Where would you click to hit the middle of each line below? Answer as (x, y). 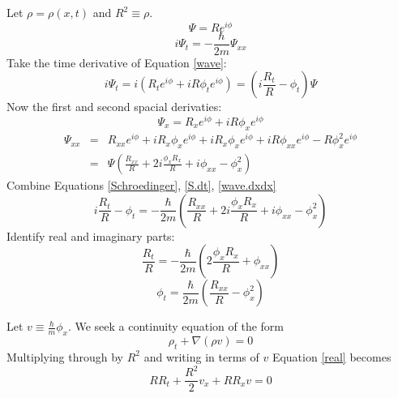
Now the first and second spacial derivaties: (114, 107)
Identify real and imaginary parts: (91, 235)
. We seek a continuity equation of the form (176, 326)
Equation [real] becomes (332, 356)
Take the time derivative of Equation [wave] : (117, 62)
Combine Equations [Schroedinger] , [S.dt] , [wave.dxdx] (141, 185)
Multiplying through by (65, 356)
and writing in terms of (201, 356)
